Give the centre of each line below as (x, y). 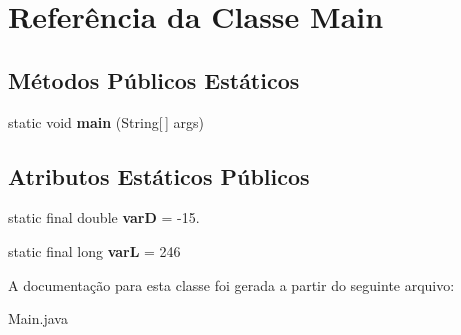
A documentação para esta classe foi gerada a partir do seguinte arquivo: (231, 284)
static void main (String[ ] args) (106, 121)
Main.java (38, 318)
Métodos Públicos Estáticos (154, 79)
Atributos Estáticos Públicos (159, 175)
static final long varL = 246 (94, 250)
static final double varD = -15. (104, 217)
